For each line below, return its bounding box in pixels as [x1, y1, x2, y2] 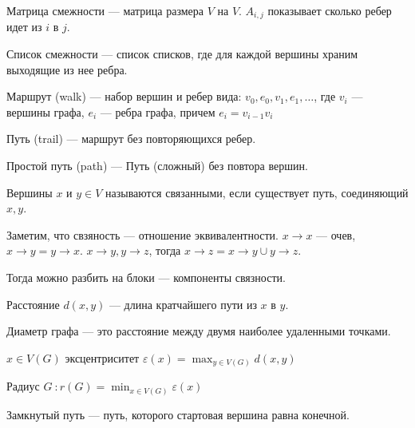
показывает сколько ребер [267, 2, 392, 18]
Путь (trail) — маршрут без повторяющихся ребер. [6, 130, 256, 147]
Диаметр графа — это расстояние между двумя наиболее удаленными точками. [6, 323, 391, 339]
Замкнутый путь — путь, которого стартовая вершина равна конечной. [6, 406, 350, 422]
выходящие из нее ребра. [6, 61, 128, 77]
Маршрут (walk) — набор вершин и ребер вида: [6, 88, 242, 105]
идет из [6, 18, 42, 35]
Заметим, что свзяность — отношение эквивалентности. [6, 226, 279, 243]
